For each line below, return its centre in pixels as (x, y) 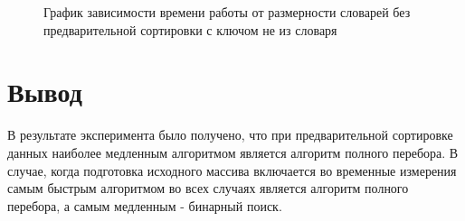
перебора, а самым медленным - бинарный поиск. (145, 205)
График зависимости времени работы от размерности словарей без (227, 12)
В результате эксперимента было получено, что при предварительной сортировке (230, 135)
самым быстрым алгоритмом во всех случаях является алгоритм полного (208, 188)
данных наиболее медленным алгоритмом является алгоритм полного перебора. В (233, 152)
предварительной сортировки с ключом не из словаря (190, 29)
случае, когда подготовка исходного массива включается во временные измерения (232, 170)
